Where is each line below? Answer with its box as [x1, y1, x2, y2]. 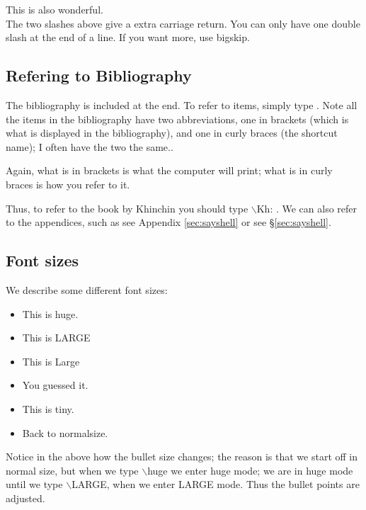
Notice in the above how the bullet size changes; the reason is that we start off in [6, 449, 358, 464]
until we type [6, 477, 63, 492]
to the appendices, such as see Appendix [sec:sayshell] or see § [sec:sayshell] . [6, 215, 331, 229]
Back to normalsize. [22, 425, 108, 440]
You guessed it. [22, 378, 88, 392]
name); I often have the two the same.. [6, 139, 173, 154]
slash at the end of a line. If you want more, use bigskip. [6, 30, 250, 45]
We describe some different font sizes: [6, 282, 168, 297]
